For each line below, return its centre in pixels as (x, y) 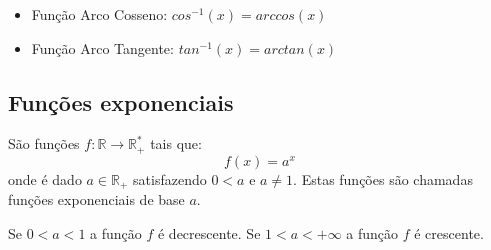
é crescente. (449, 232)
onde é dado (45, 178)
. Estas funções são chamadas (383, 178)
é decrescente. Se (209, 232)
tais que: (176, 143)
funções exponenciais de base (96, 199)
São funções (44, 143)
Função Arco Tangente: (102, 47)
